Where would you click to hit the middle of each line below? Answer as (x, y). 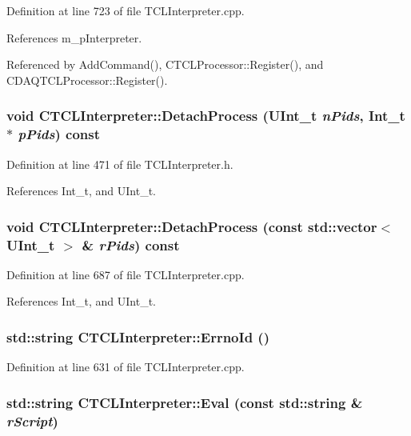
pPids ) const (59, 134)
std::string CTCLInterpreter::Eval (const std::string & (185, 402)
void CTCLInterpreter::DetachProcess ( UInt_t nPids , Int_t (206, 116)
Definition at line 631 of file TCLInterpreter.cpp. (126, 367)
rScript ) (32, 420)
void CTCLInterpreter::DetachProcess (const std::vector (192, 226)
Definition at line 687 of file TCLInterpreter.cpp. (126, 274)
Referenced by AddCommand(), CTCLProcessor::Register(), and (165, 64)
